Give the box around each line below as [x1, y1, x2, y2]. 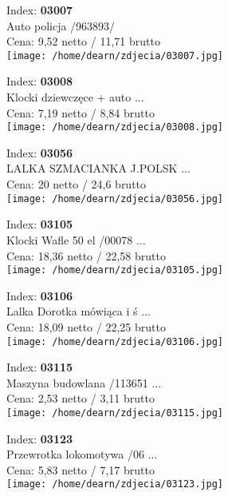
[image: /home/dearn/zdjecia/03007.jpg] [6, 50, 224, 62]
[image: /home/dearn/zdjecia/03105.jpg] [6, 264, 224, 276]
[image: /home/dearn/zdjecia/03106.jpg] [6, 335, 224, 347]
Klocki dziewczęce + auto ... [6, 89, 144, 105]
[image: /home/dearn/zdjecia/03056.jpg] [6, 192, 224, 204]
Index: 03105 [6, 216, 73, 232]
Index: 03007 [6, 2, 73, 18]
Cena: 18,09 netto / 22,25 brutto [6, 318, 166, 335]
